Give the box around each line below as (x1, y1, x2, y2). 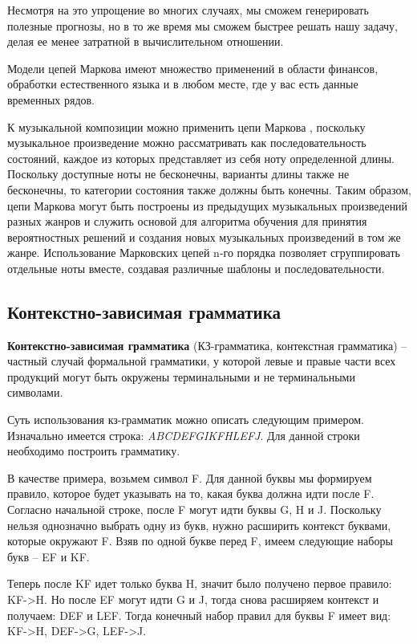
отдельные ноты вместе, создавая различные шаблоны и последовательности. (7, 259, 385, 276)
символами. (7, 384, 63, 401)
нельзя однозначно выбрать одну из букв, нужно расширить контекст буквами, (7, 516, 391, 533)
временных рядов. (7, 91, 95, 108)
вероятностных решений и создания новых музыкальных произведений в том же (7, 228, 401, 245)
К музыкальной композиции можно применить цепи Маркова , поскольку (7, 118, 366, 135)
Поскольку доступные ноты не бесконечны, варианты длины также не (7, 165, 350, 182)
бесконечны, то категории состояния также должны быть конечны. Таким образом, (7, 181, 411, 198)
